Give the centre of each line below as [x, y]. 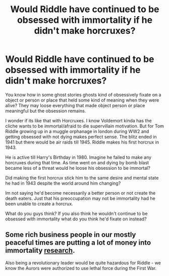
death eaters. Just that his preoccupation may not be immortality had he [80, 198]
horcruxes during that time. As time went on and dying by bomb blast [77, 162]
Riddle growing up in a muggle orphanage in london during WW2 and [77, 131]
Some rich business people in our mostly [71, 235]
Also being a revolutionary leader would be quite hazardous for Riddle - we [83, 263]
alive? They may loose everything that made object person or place [75, 105]
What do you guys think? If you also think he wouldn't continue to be [76, 213]
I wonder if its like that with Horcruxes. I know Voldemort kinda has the [79, 120]
